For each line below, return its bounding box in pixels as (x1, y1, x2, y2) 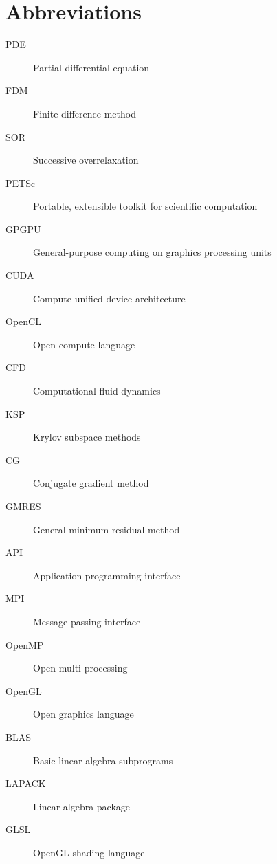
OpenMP (5, 637, 44, 652)
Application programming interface (33, 568, 181, 582)
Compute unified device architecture (33, 291, 186, 305)
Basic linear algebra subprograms (33, 753, 173, 767)
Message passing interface (33, 614, 141, 628)
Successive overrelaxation (33, 153, 139, 167)
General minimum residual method (33, 522, 180, 536)
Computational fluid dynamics (33, 384, 161, 398)
